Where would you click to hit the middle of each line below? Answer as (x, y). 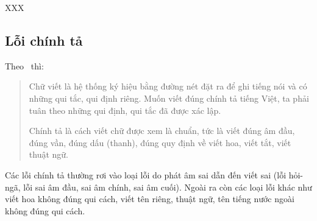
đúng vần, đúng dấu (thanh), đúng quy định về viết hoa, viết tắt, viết (160, 142)
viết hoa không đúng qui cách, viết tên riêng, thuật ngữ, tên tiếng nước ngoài (150, 199)
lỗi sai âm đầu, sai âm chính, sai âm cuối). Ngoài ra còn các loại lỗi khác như (168, 187)
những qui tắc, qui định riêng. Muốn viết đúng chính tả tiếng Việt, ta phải (169, 98)
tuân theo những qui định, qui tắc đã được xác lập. (125, 110)
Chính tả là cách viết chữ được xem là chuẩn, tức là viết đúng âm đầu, (162, 131)
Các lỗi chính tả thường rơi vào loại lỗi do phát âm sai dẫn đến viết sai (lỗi (146, 174)
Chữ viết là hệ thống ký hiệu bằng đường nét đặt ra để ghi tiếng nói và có (168, 86)
